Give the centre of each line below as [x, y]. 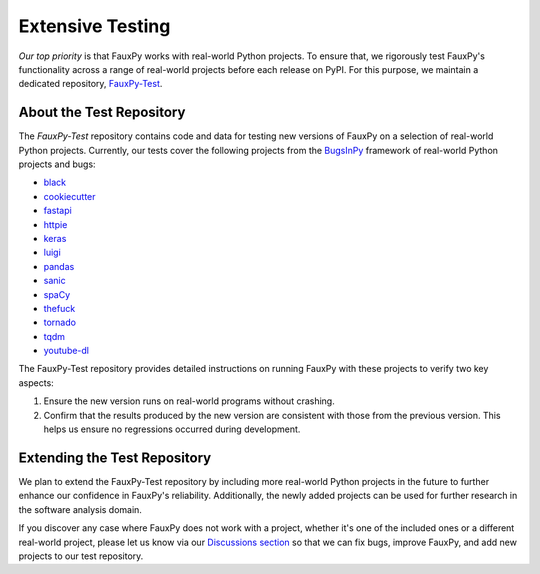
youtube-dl [66, 351]
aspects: [36, 382]
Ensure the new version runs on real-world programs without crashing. [189, 401]
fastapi [57, 211]
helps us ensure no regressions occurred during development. [172, 429]
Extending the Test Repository [115, 457]
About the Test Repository [102, 112]
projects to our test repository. [81, 556]
